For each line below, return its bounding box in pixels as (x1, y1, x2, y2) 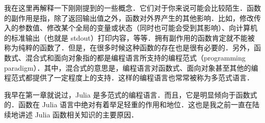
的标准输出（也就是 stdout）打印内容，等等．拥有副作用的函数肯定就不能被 (4, 32, 255, 43)
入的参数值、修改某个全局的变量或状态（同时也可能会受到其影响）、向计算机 (4, 22, 257, 33)
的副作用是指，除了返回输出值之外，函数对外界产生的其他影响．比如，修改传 (4, 12, 261, 23)
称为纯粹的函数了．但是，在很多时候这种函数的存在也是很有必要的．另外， (4, 42, 254, 53)
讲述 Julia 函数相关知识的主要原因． (18, 109, 139, 119)
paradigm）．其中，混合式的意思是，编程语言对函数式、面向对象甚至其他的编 (4, 62, 258, 73)
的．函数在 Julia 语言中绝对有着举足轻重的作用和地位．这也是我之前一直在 (4, 99, 253, 110)
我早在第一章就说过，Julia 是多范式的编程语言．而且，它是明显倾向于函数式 (4, 89, 257, 100)
